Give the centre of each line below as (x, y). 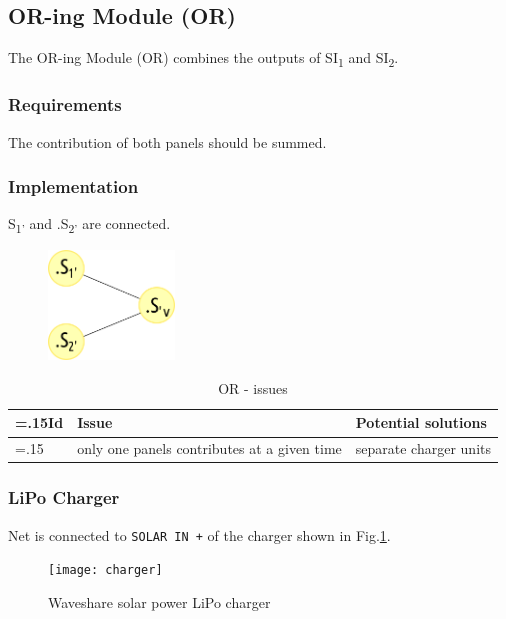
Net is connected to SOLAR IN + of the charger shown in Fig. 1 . (199, 534)
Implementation (73, 186)
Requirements (65, 104)
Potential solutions (421, 422)
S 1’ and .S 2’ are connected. (89, 225)
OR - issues (253, 387)
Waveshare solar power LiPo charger (159, 601)
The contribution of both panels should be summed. (167, 141)
